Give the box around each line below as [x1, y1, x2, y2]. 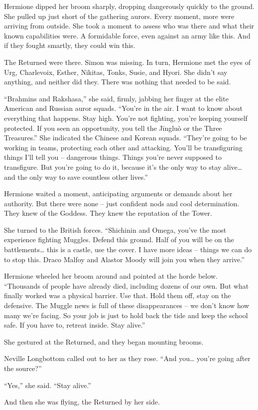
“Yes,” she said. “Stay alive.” [4, 380, 91, 390]
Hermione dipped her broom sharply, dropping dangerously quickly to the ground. [4, 1, 255, 11]
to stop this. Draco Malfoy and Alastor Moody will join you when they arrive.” [4, 254, 245, 264]
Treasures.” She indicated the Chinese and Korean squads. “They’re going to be [4, 132, 247, 143]
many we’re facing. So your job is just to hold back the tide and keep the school [4, 310, 248, 320]
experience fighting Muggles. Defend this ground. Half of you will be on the [4, 234, 234, 245]
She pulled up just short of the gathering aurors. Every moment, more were [4, 10, 235, 21]
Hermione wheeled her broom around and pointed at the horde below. [4, 271, 218, 281]
